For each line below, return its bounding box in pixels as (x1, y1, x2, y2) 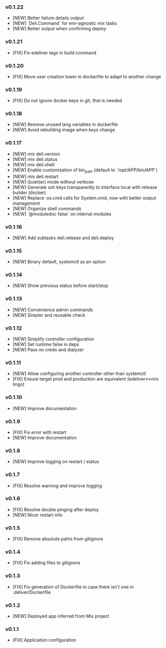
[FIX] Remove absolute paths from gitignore (12, 536, 103, 542)
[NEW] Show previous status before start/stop (12, 283, 109, 289)
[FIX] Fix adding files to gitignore (12, 560, 80, 566)
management (12, 200, 40, 206)
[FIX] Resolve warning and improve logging (12, 483, 102, 489)
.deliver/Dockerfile (12, 589, 51, 595)
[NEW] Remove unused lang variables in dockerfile (12, 122, 118, 128)
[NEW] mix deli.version (12, 151, 60, 157)
